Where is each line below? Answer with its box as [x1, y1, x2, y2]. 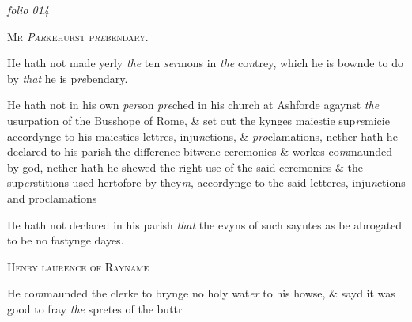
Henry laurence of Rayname [7, 258, 149, 275]
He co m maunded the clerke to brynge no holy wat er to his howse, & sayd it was [7, 285, 395, 301]
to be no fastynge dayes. [7, 232, 124, 248]
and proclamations [7, 189, 97, 206]
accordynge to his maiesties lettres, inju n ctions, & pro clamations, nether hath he [7, 127, 398, 144]
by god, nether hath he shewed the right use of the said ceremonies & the [7, 158, 363, 175]
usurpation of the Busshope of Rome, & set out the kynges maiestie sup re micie [7, 112, 390, 128]
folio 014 [7, 2, 49, 17]
